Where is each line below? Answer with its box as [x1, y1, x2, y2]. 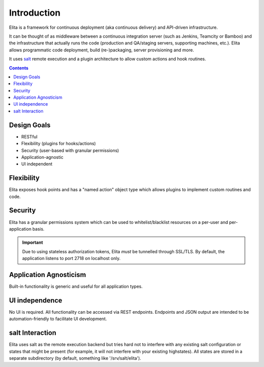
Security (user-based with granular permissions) [21, 147, 119, 153]
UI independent [21, 161, 53, 167]
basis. [32, 226, 45, 232]
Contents [9, 65, 29, 71]
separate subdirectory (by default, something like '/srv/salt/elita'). [9, 355, 141, 361]
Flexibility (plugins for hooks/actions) [21, 141, 96, 147]
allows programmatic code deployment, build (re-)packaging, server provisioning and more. [9, 47, 194, 53]
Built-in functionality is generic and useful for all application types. [9, 283, 143, 289]
